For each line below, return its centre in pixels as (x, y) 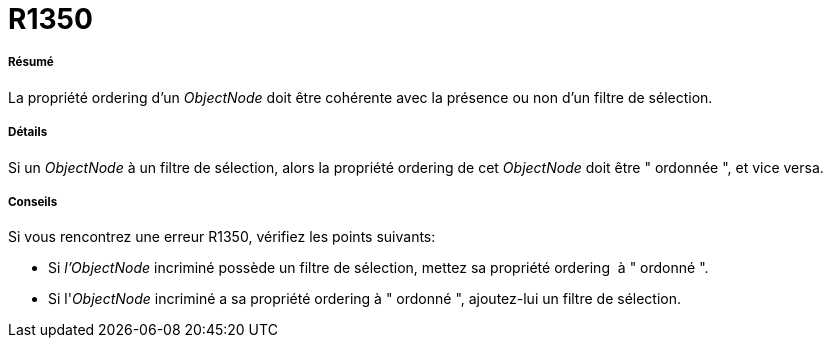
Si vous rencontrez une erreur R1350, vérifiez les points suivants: (222, 237)
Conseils (33, 201)
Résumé (31, 62)
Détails (28, 132)
